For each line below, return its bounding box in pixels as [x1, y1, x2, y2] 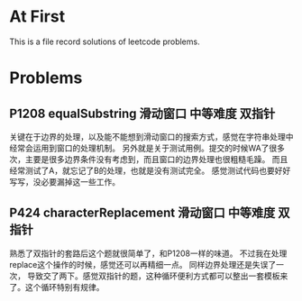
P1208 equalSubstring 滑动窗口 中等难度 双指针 [9, 105, 276, 121]
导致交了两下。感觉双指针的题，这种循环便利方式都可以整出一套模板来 [26, 270, 288, 281]
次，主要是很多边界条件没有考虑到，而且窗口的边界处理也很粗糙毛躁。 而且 [9, 153, 288, 164]
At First [9, 6, 66, 27]
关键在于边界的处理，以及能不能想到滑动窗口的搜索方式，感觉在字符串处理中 [9, 131, 294, 141]
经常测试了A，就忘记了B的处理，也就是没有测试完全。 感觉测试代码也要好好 [9, 165, 291, 176]
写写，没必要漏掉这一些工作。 [9, 176, 120, 187]
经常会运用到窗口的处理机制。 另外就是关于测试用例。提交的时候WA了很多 [9, 142, 286, 153]
